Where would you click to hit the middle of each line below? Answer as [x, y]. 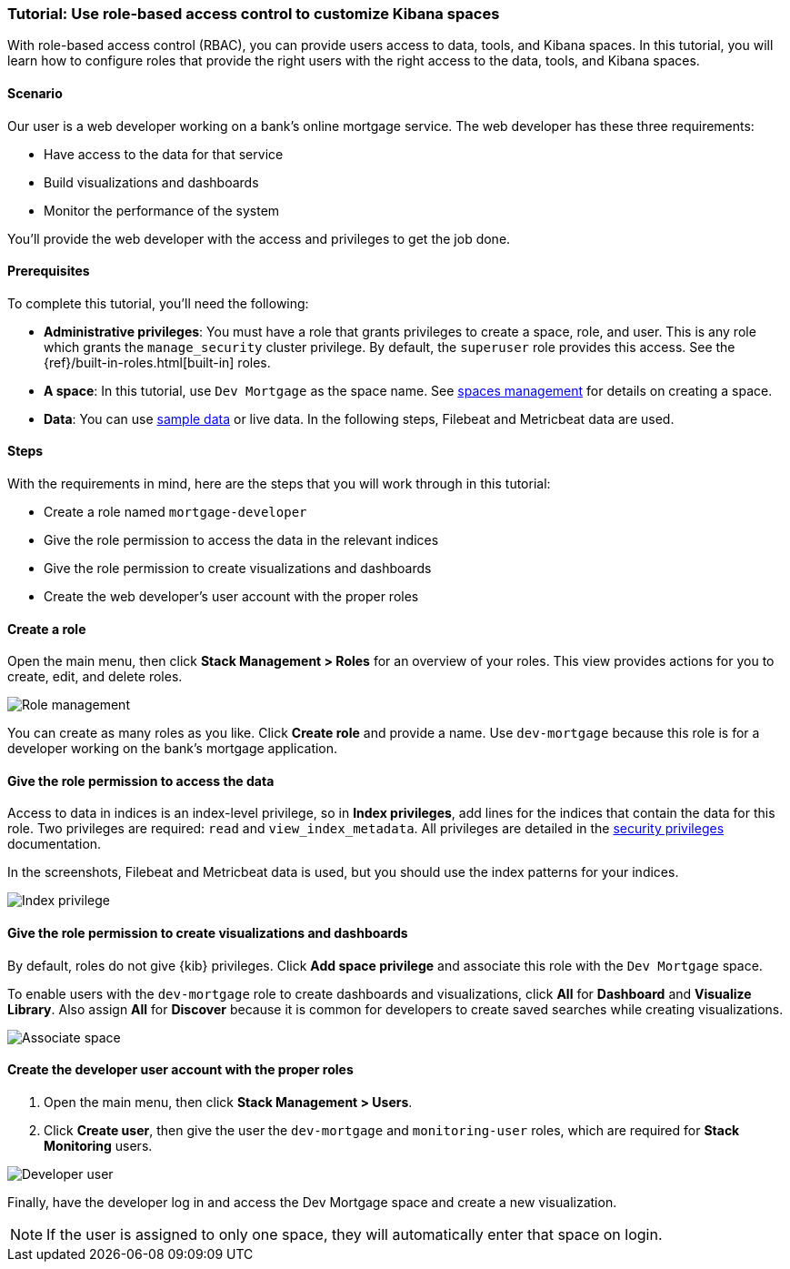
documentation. [55, 844]
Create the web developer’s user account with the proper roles [231, 597]
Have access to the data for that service [164, 154]
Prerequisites [49, 271]
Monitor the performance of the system [162, 210]
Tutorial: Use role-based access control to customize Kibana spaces [254, 14]
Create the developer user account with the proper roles [180, 1070]
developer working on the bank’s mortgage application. [173, 749]
